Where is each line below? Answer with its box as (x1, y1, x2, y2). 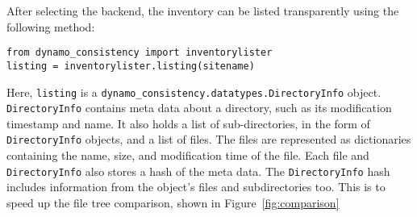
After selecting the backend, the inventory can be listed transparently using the (6, 2, 399, 19)
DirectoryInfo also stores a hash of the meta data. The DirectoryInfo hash (6, 162, 390, 179)
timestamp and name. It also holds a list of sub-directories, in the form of (6, 115, 370, 131)
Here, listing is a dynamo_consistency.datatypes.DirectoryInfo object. (6, 83, 382, 100)
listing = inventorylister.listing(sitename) (6, 60, 255, 72)
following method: (6, 18, 95, 35)
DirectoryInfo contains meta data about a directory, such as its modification (6, 99, 392, 116)
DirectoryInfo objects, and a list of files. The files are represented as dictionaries (6, 131, 411, 148)
